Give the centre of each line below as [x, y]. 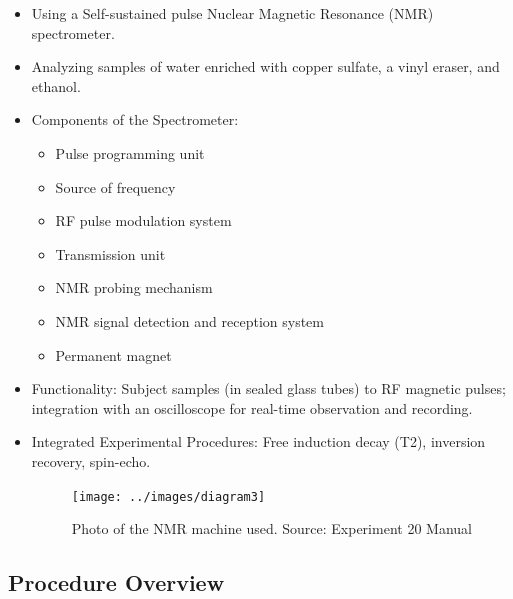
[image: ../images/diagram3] [168, 496]
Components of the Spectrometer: [135, 119]
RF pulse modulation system [143, 220]
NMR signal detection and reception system [189, 320]
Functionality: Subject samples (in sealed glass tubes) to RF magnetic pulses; [268, 388]
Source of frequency [115, 186]
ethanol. [56, 85]
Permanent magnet [113, 354]
